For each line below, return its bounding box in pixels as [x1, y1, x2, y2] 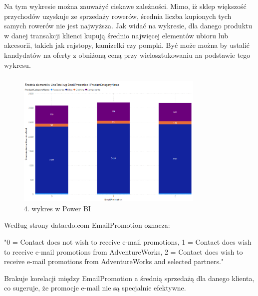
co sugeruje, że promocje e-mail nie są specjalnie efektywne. [4, 283, 186, 293]
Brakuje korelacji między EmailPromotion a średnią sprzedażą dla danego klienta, [4, 273, 255, 283]
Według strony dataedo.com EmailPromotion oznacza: [4, 220, 170, 230]
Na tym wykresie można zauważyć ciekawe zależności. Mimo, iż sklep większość [4, 1, 247, 11]
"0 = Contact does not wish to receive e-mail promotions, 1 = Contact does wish [4, 237, 252, 247]
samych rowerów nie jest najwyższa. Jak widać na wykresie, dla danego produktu [4, 20, 253, 31]
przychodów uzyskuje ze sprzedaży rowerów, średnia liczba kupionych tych [4, 10, 232, 21]
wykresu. [4, 59, 31, 70]
